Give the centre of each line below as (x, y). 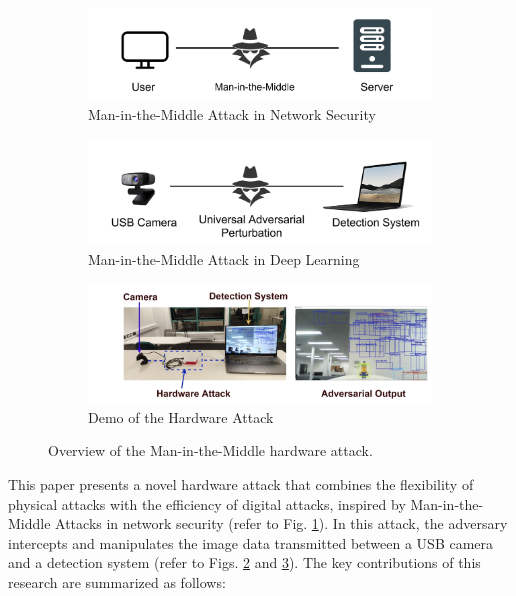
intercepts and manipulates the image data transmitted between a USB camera (251, 542)
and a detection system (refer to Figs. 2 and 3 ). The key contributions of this (244, 562)
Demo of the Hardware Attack (181, 416)
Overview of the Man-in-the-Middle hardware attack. (210, 450)
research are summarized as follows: (117, 582)
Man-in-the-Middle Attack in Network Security (232, 114)
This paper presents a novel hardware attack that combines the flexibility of (241, 484)
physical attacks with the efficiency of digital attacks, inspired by (207, 503)
